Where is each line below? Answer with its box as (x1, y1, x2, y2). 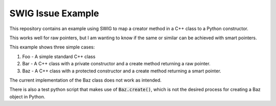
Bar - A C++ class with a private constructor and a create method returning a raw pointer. (22, 61, 211, 67)
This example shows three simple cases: (9, 44, 95, 50)
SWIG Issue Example (9, 8, 99, 19)
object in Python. (9, 93, 45, 99)
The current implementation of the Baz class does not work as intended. (9, 77, 162, 83)
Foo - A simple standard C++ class (22, 54, 96, 60)
